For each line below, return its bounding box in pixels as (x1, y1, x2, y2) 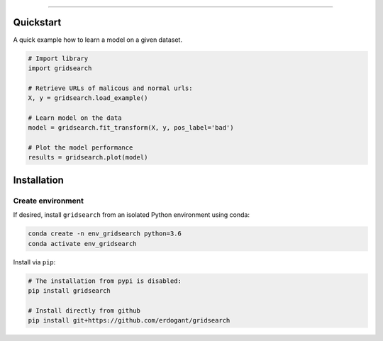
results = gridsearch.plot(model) (28, 153, 148, 162)
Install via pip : (13, 257, 56, 266)
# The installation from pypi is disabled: (28, 276, 182, 285)
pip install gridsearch (28, 286, 111, 294)
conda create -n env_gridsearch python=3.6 (28, 230, 182, 237)
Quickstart (13, 16, 62, 28)
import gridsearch (28, 64, 92, 72)
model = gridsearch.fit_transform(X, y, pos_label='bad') (28, 124, 234, 132)
